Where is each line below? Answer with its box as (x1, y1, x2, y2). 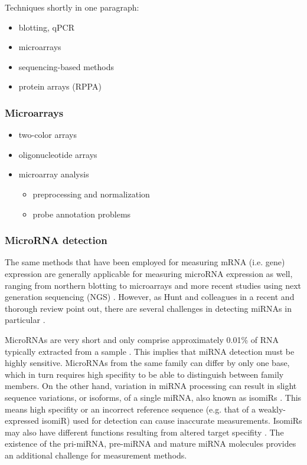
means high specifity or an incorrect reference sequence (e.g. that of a (5, 403, 256, 415)
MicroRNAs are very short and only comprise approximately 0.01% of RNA (5, 333, 279, 345)
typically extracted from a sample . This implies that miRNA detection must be (5, 345, 295, 357)
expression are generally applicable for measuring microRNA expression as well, (5, 267, 293, 279)
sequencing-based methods (18, 60, 115, 72)
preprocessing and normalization (32, 187, 150, 200)
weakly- (258, 403, 286, 415)
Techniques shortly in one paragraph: (5, 1, 139, 13)
